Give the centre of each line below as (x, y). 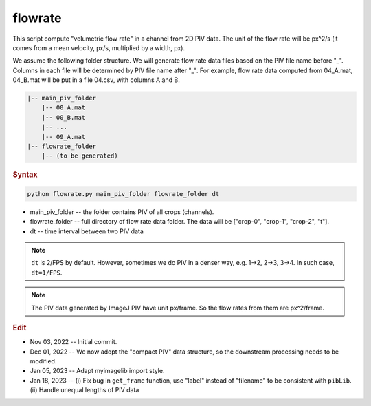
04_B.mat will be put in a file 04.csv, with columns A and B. (96, 80)
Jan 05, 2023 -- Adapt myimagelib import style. (97, 371)
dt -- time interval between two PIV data (87, 231)
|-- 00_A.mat (64, 108)
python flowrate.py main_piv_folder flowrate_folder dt (123, 194)
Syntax (25, 175)
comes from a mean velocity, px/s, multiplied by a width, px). (99, 47)
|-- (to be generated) (80, 156)
